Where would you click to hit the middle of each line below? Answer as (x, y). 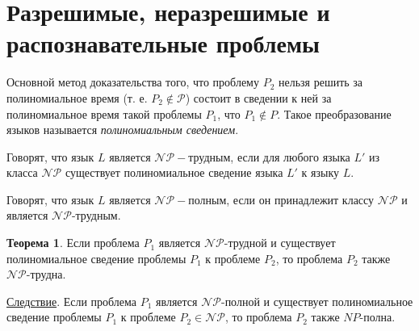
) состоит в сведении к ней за (258, 97)
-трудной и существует (280, 243)
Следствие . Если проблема (72, 301)
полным (207, 201)
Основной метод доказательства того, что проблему (133, 82)
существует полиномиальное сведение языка (174, 172)
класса (22, 172)
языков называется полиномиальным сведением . (123, 130)
